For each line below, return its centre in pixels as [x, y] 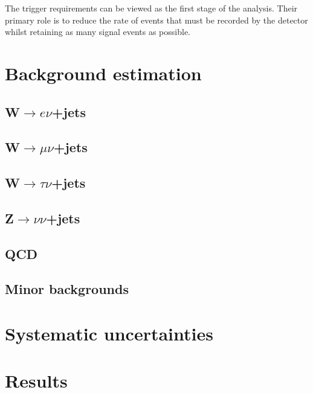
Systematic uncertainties [109, 334]
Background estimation [103, 73]
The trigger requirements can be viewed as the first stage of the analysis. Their [151, 8]
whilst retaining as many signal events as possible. [98, 32]
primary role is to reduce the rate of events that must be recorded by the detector [156, 20]
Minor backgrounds [67, 289]
